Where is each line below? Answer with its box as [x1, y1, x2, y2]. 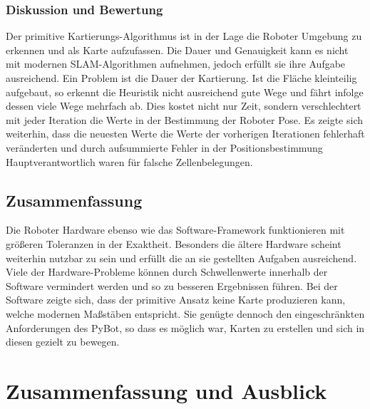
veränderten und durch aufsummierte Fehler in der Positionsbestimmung [6, 140, 323, 155]
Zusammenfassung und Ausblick [6, 376, 327, 405]
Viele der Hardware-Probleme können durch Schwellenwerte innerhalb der [6, 264, 328, 279]
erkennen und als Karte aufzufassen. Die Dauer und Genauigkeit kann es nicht [6, 42, 349, 57]
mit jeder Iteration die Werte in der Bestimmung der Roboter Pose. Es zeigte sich [6, 112, 363, 127]
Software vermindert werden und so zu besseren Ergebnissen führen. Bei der [6, 278, 338, 293]
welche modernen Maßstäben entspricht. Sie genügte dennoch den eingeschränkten [6, 306, 365, 321]
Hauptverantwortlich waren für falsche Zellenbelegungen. [6, 154, 253, 169]
